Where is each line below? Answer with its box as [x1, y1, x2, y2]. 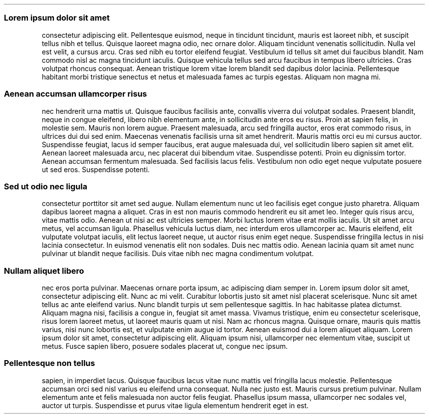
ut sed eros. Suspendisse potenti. [42, 165, 150, 174]
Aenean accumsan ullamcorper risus [4, 89, 147, 99]
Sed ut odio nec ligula [4, 181, 88, 191]
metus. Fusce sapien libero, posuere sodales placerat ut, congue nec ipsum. [42, 342, 288, 350]
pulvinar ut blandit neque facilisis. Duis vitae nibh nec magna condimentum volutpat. [42, 249, 314, 258]
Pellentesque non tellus [4, 358, 95, 368]
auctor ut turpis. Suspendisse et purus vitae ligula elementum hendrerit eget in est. [42, 401, 309, 410]
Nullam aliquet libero [4, 265, 84, 276]
